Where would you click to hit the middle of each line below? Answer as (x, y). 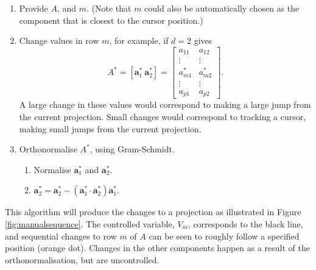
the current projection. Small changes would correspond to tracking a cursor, (163, 116)
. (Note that (109, 8)
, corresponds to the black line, (245, 223)
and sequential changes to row (61, 236)
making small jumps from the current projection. (110, 128)
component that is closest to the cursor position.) (111, 20)
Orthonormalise (48, 149)
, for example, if (139, 41)
